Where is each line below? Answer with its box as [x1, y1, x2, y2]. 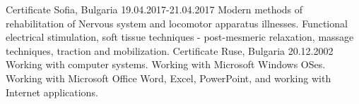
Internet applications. [6, 84, 98, 99]
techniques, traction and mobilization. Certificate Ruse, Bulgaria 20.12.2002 [6, 43, 334, 58]
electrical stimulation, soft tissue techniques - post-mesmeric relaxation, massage [6, 30, 354, 44]
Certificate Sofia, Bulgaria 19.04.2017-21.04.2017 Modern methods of [6, 2, 303, 16]
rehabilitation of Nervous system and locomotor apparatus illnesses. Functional [6, 15, 348, 30]
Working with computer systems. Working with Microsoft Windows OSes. [6, 57, 326, 72]
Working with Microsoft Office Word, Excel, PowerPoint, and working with [6, 70, 331, 85]
